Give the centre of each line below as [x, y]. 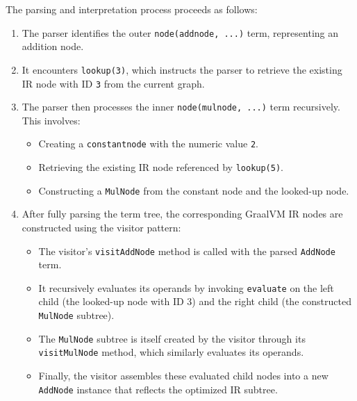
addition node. [53, 46]
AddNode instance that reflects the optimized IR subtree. [158, 389]
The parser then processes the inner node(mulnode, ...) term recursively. [181, 107]
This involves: [51, 120]
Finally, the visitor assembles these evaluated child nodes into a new [183, 376]
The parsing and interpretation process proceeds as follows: [132, 9]
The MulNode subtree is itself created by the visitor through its [172, 338]
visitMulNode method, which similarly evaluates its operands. [171, 352]
